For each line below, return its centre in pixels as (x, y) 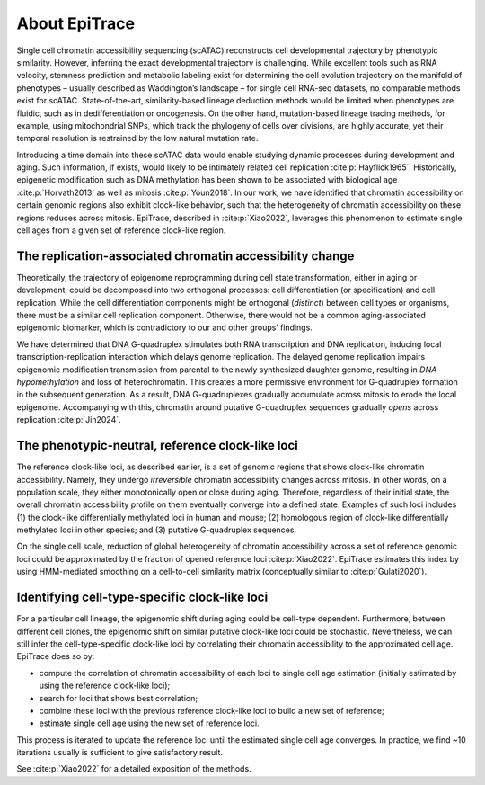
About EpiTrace (75, 23)
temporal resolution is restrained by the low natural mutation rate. (137, 138)
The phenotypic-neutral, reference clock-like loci (157, 446)
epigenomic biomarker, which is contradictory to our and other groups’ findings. (165, 327)
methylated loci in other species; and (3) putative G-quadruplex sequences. (156, 530)
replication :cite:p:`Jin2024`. (69, 420)
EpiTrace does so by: (56, 656)
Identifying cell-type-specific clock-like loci (142, 598)
